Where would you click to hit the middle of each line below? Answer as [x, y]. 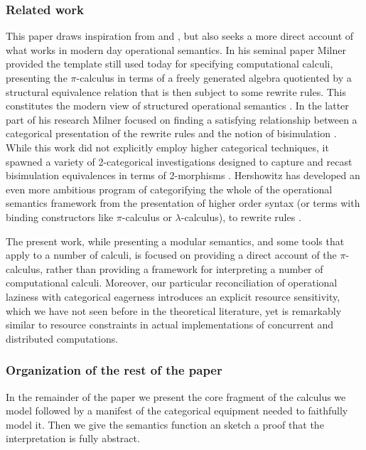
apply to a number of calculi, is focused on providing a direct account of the [171, 255]
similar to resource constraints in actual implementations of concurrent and [170, 325]
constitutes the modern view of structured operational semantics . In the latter [177, 106]
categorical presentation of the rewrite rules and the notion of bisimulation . [171, 133]
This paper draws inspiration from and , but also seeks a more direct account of [180, 36]
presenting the [37, 77]
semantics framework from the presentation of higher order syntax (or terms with [183, 203]
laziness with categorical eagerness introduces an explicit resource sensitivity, [173, 296]
